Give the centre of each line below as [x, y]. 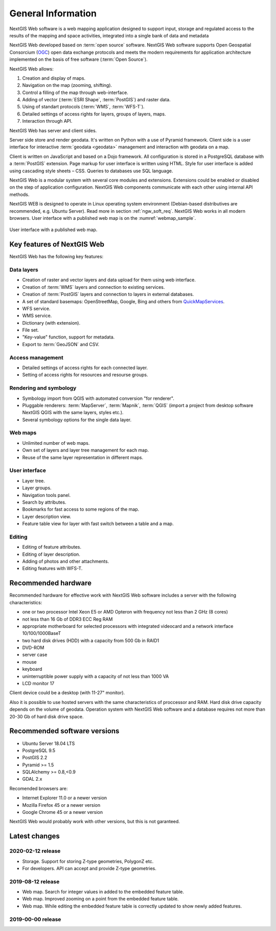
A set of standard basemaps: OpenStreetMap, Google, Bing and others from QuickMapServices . [123, 301]
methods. [19, 194]
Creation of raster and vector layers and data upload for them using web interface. [109, 280]
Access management [37, 357]
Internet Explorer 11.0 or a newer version [65, 798]
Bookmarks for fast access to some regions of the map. [81, 509]
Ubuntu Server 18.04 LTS [49, 743]
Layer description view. [47, 516]
